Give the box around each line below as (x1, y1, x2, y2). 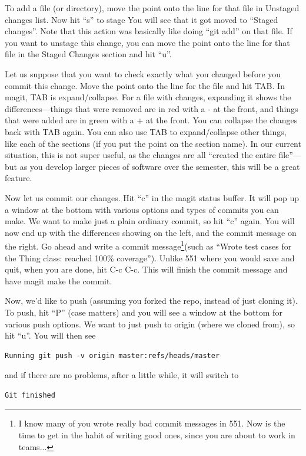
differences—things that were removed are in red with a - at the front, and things (5, 102, 298, 114)
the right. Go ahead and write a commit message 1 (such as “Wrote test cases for (5, 238, 292, 252)
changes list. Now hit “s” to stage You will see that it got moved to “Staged (5, 13, 278, 25)
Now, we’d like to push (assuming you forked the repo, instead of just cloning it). (5, 294, 298, 307)
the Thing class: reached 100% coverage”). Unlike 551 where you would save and (5, 251, 295, 264)
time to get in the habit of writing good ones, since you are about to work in (18, 429, 295, 441)
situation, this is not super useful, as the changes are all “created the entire (5, 149, 276, 161)
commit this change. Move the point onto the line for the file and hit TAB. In (5, 79, 285, 91)
